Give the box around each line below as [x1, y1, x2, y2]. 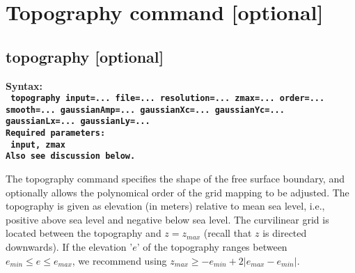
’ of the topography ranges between [136, 240, 287, 254]
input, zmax [10, 139, 65, 150]
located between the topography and [6, 226, 161, 240]
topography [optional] [6, 45, 164, 67]
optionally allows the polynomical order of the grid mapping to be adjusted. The [6, 185, 349, 199]
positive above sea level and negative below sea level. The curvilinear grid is [6, 212, 329, 226]
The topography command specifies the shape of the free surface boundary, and [6, 171, 345, 186]
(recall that [203, 226, 252, 240]
